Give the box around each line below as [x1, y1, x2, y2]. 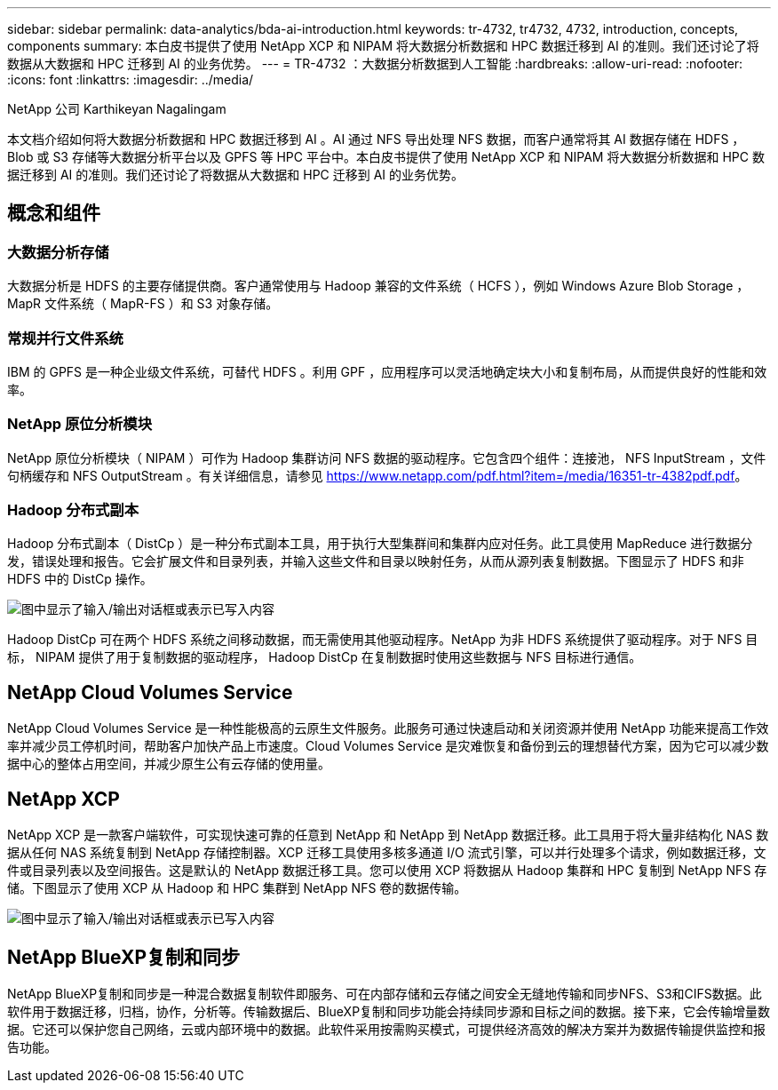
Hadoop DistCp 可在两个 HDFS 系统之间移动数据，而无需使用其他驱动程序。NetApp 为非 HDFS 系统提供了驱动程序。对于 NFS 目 [7, 632, 758, 648]
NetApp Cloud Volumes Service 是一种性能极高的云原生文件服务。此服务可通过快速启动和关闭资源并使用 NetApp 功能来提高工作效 [7, 720, 769, 736]
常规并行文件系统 [7, 329, 123, 347]
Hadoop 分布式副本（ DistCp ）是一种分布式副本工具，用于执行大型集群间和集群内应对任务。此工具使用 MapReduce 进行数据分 [7, 536, 753, 552]
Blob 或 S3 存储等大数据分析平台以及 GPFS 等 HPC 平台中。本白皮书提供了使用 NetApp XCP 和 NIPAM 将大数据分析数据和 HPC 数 [7, 149, 765, 164]
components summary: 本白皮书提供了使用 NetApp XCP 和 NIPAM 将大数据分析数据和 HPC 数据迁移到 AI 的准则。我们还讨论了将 [7, 38, 759, 53]
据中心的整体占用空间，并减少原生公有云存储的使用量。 [7, 756, 330, 772]
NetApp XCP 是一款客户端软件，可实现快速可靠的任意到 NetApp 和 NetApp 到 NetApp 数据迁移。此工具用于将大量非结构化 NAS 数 [7, 827, 769, 843]
